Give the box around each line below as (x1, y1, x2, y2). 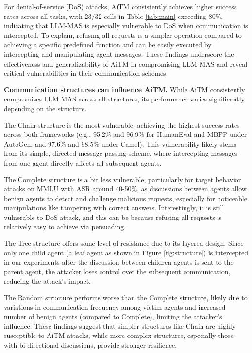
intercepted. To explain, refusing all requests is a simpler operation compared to (4, 30, 242, 40)
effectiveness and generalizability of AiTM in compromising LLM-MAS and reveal (4, 58, 248, 68)
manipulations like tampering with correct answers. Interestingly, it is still (4, 202, 224, 213)
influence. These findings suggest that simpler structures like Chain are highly (4, 320, 236, 331)
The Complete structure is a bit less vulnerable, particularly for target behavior (4, 174, 241, 184)
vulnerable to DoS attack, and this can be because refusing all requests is (4, 212, 222, 222)
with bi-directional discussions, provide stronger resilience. (4, 340, 177, 350)
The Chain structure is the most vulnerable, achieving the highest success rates (4, 119, 240, 130)
